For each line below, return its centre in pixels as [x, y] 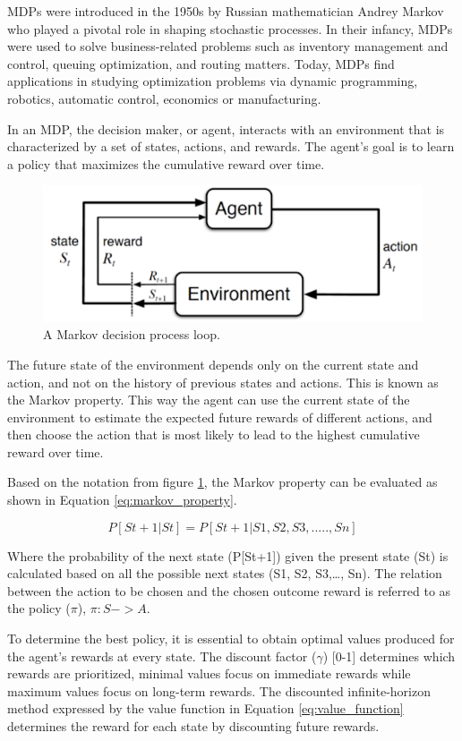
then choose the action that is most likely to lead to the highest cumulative [214, 434]
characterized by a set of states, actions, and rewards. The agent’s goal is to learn [231, 146]
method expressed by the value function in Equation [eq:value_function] [205, 708]
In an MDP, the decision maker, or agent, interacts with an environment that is [226, 128]
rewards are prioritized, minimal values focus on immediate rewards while [209, 673]
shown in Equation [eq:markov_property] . [122, 500]
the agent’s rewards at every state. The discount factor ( [162, 656]
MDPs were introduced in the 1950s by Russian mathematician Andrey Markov [226, 11]
